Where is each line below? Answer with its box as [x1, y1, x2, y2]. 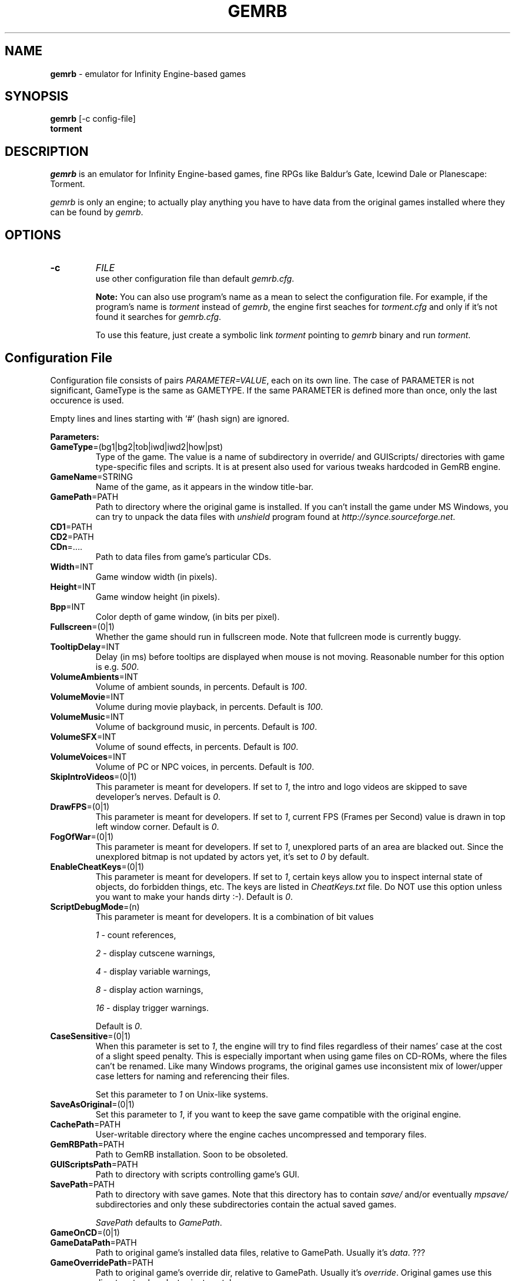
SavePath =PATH [50, 1179, 115, 1189]
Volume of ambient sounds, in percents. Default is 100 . [95, 681, 307, 692]
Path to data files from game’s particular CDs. [95, 551, 272, 562]
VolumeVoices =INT [50, 751, 127, 762]
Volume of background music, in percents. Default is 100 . [95, 721, 317, 732]
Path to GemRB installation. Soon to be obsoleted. [95, 1149, 288, 1159]
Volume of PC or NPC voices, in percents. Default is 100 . [95, 761, 315, 772]
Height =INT [50, 581, 96, 592]
